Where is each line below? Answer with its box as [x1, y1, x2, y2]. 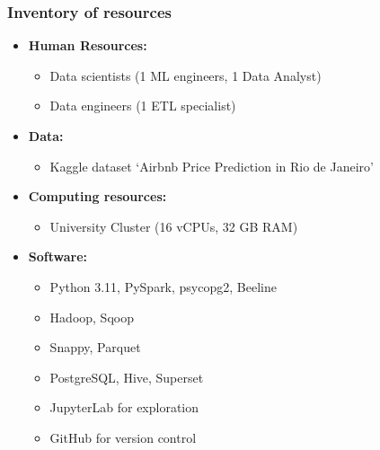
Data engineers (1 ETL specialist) [49, 96, 236, 115]
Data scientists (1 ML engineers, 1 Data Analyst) [49, 66, 322, 84]
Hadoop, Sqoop [49, 307, 134, 326]
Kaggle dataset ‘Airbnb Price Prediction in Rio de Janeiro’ [49, 156, 374, 175]
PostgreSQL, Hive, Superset [49, 367, 204, 386]
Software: [28, 247, 88, 266]
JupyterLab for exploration [49, 398, 199, 417]
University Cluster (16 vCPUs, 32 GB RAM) [49, 216, 298, 235]
